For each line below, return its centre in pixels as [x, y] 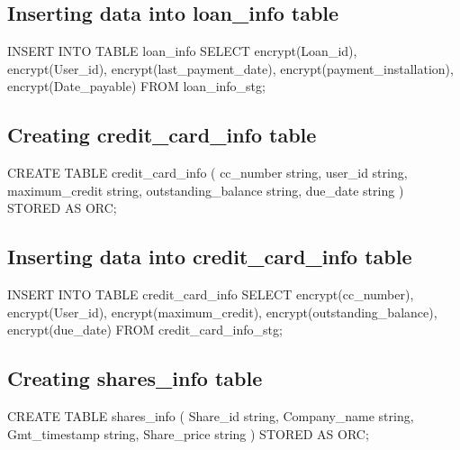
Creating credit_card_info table [162, 135]
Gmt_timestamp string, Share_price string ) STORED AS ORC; [188, 433]
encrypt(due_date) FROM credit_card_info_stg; [145, 330]
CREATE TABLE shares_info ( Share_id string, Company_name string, [211, 416]
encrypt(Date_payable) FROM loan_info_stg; [136, 86]
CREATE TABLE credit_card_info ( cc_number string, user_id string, [207, 173]
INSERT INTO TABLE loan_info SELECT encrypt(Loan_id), [182, 51]
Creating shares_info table [135, 378]
